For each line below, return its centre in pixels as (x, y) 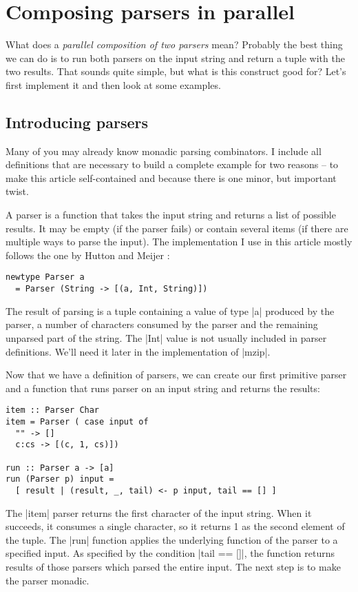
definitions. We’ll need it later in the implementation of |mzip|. (138, 351)
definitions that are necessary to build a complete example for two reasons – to (172, 164)
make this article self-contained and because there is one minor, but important (171, 177)
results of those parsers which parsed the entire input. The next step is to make (173, 566)
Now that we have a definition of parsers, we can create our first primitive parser (176, 375)
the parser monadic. (48, 580)
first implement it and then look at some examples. (113, 84)
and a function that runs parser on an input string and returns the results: (163, 388)
